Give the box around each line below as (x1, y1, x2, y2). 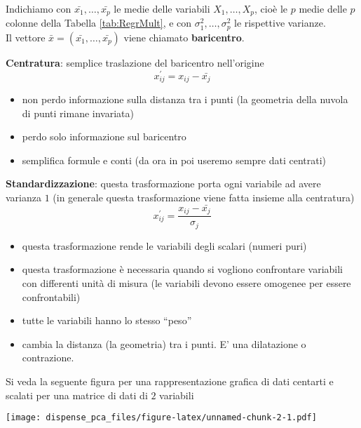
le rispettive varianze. (234, 15, 326, 30)
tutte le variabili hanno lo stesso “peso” (22, 313, 192, 328)
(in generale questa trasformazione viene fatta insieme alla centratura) (53, 190, 355, 204)
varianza (6, 190, 41, 204)
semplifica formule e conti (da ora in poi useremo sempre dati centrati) (22, 152, 327, 167)
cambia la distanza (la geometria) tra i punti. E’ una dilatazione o (22, 336, 306, 351)
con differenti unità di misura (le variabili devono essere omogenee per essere (22, 275, 351, 290)
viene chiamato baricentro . (123, 29, 245, 44)
